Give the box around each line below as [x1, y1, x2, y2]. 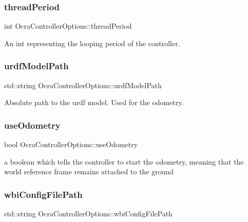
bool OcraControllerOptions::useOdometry [4, 139, 138, 150]
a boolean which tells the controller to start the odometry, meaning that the [4, 156, 244, 167]
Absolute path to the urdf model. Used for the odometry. [4, 97, 184, 108]
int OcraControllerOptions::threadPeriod [4, 21, 132, 31]
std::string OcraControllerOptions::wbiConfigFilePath [4, 208, 173, 219]
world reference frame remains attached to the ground [4, 166, 174, 177]
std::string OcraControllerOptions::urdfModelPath [4, 79, 162, 90]
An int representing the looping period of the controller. [4, 37, 180, 48]
